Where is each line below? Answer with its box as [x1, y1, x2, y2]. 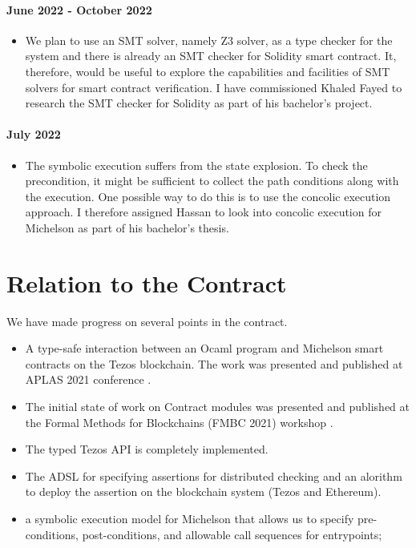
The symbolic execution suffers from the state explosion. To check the [25, 156, 368, 173]
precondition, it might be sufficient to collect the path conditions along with [25, 172, 399, 189]
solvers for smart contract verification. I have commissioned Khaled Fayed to [25, 79, 402, 95]
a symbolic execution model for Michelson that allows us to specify [25, 510, 354, 526]
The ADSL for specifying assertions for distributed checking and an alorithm [25, 467, 402, 484]
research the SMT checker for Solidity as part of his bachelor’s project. [25, 95, 373, 111]
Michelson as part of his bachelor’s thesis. [25, 219, 229, 236]
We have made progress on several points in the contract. [6, 312, 288, 329]
